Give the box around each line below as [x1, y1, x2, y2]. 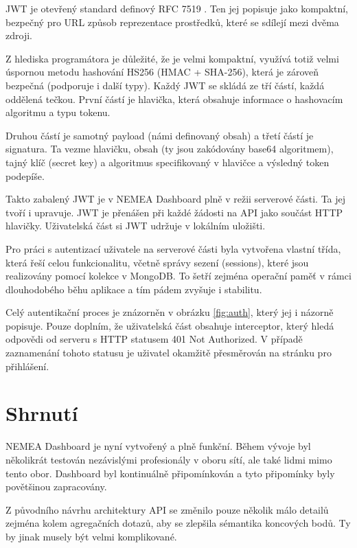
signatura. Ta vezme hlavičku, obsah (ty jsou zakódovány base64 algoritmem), [5, 141, 334, 156]
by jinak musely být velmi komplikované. [5, 529, 177, 543]
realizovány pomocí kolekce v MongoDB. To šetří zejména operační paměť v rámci [5, 269, 352, 283]
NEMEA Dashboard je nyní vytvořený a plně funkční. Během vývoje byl [5, 439, 311, 453]
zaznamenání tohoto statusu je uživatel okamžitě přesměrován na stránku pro [5, 345, 332, 360]
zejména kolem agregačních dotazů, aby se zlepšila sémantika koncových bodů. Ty [5, 516, 351, 530]
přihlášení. [5, 358, 49, 373]
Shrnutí [5, 399, 78, 427]
